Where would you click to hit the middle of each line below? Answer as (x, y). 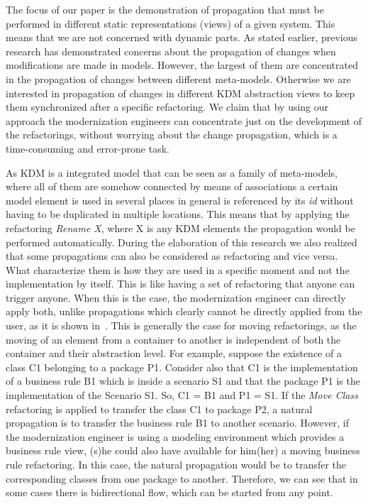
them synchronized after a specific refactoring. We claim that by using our (167, 107)
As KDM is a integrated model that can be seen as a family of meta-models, (172, 172)
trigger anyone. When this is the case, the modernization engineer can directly (176, 297)
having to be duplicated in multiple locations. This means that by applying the (178, 214)
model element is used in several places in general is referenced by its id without (180, 200)
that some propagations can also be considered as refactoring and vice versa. (172, 256)
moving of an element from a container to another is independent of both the (173, 339)
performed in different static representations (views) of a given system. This (171, 23)
